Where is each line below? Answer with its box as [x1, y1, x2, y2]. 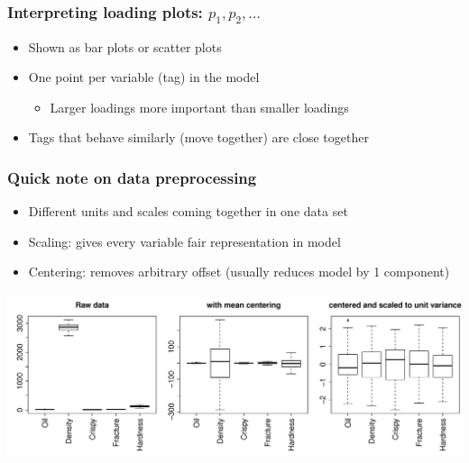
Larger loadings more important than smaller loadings [50, 97, 349, 116]
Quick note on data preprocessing [7, 166, 257, 188]
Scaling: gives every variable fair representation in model [28, 231, 341, 250]
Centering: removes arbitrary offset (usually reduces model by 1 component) [28, 262, 450, 281]
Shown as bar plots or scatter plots [28, 37, 222, 56]
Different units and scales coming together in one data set [28, 202, 348, 221]
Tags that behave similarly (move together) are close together [28, 128, 369, 147]
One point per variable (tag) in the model [28, 68, 260, 86]
